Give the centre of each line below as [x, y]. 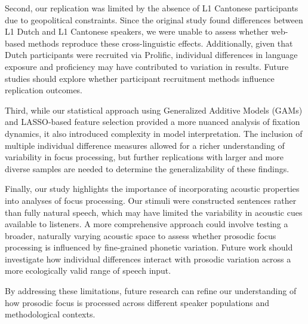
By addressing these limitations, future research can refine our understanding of [151, 291]
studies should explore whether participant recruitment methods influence [140, 78]
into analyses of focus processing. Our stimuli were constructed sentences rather [151, 200]
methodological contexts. [50, 314]
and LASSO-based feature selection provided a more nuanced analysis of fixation [153, 122]
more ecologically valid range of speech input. [88, 270]
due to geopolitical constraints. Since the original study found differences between [154, 19]
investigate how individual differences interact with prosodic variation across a [148, 259]
